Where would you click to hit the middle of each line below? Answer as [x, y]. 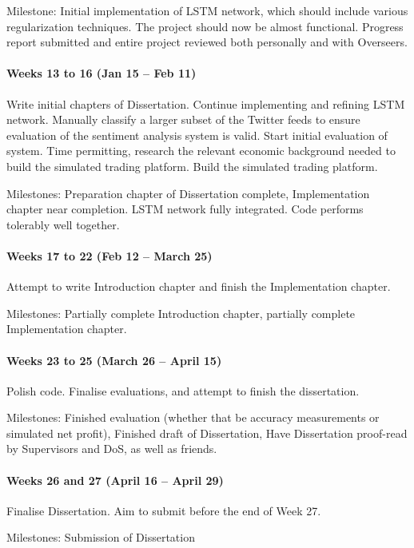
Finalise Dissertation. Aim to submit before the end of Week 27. [164, 510]
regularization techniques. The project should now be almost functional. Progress [205, 26]
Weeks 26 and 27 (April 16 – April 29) [115, 480]
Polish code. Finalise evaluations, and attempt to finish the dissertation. [183, 390]
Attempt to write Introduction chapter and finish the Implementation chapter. [199, 286]
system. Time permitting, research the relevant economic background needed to [201, 151]
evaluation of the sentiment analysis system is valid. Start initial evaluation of [197, 135]
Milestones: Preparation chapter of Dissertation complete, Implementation [188, 193]
